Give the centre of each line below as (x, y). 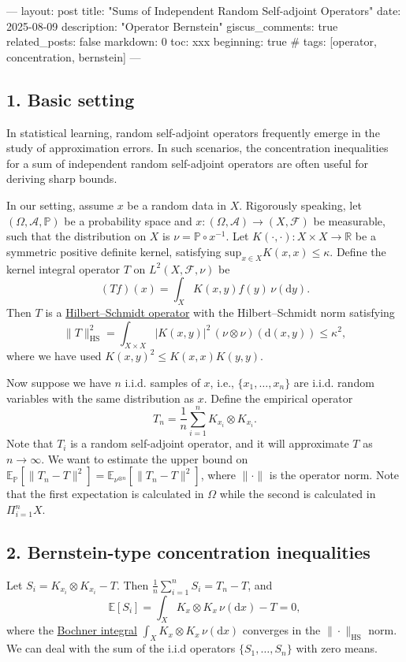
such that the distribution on (76, 236)
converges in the (281, 630)
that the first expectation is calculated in (105, 494)
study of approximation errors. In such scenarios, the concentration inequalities (197, 148)
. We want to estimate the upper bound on (145, 458)
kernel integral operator (63, 268)
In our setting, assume (60, 205)
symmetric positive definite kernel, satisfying (114, 251)
